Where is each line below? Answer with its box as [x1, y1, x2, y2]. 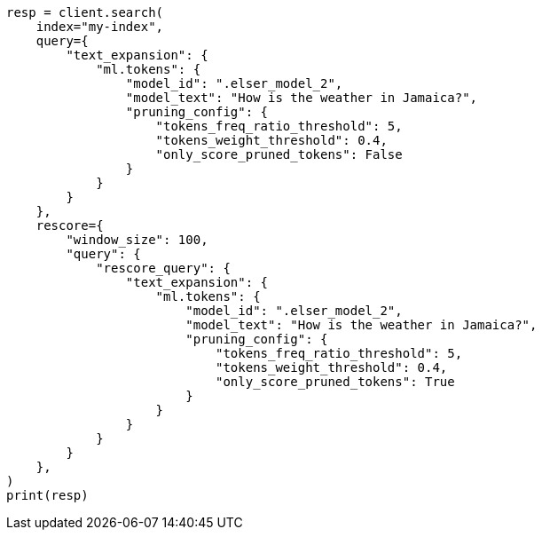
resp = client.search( [6, 5, 164, 20]
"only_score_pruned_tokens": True [216, 375, 455, 389]
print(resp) [6, 488, 89, 502]
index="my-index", [35, 20, 164, 34]
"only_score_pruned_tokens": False [155, 147, 403, 162]
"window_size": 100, [66, 233, 208, 247]
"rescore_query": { [96, 261, 231, 275]
